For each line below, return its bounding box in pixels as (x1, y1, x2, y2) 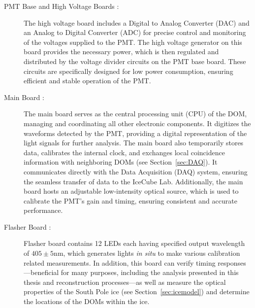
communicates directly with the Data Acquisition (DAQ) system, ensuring (24, 166, 248, 176)
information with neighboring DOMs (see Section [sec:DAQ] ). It (24, 157, 218, 167)
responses (218, 257, 246, 268)
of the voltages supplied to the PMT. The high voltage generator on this (24, 36, 242, 47)
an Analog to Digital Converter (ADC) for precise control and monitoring (24, 27, 246, 37)
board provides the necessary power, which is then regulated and (24, 46, 219, 57)
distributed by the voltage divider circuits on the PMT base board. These (24, 56, 246, 66)
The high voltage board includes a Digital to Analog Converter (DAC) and (24, 17, 250, 28)
